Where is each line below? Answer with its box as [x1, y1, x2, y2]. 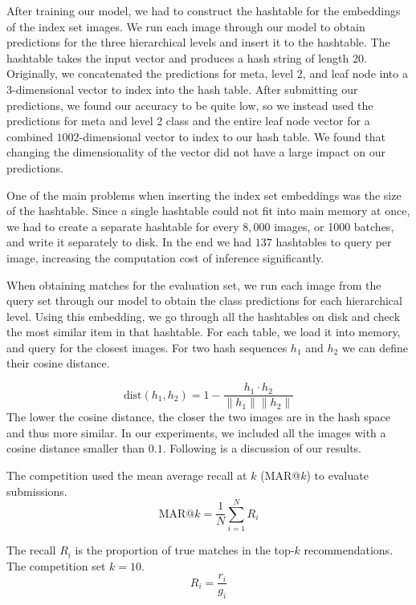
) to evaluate [306, 466, 369, 483]
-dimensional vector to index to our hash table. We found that [79, 128, 385, 144]
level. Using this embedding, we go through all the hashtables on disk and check [6, 307, 401, 324]
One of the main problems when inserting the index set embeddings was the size [6, 186, 402, 203]
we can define [341, 339, 408, 355]
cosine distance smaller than [6, 440, 145, 457]
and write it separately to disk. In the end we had [6, 233, 252, 250]
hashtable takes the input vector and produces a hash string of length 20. [6, 49, 367, 66]
